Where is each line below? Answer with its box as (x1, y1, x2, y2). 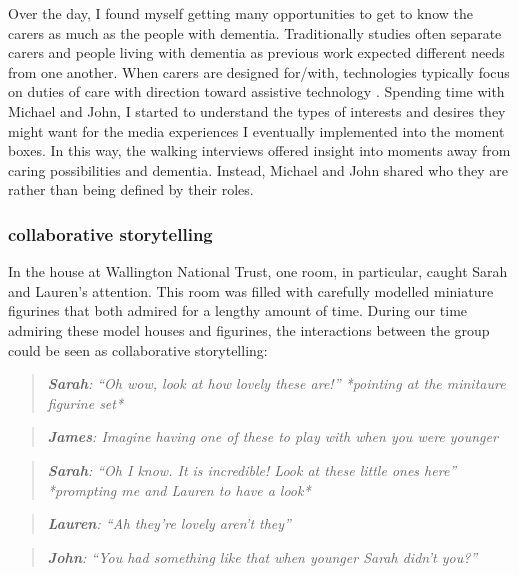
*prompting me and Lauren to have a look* (47, 479, 311, 500)
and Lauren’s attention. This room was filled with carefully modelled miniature (8, 280, 494, 301)
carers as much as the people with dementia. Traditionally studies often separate (8, 22, 502, 43)
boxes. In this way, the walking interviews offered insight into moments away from (8, 140, 511, 161)
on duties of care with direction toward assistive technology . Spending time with (8, 81, 505, 102)
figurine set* (47, 392, 124, 413)
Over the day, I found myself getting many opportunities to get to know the (8, 3, 473, 23)
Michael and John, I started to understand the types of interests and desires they (8, 100, 506, 121)
